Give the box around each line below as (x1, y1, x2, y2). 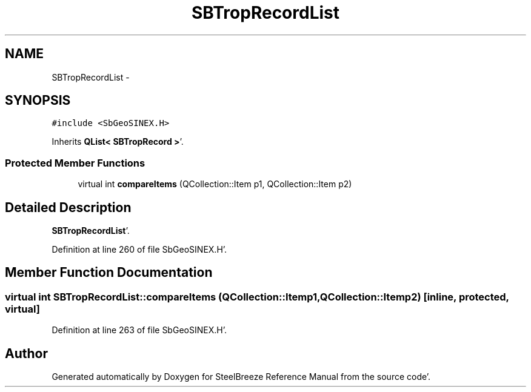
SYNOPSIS (5, 93, 71, 108)
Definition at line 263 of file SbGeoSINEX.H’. (52, 325, 227, 336)
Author (5, 345, 48, 361)
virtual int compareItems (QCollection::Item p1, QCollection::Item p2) (78, 179, 352, 190)
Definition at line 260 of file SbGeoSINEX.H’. (52, 244, 227, 255)
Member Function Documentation (5, 265, 213, 281)
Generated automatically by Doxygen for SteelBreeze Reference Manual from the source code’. (52, 371, 431, 382)
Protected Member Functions (5, 156, 145, 169)
